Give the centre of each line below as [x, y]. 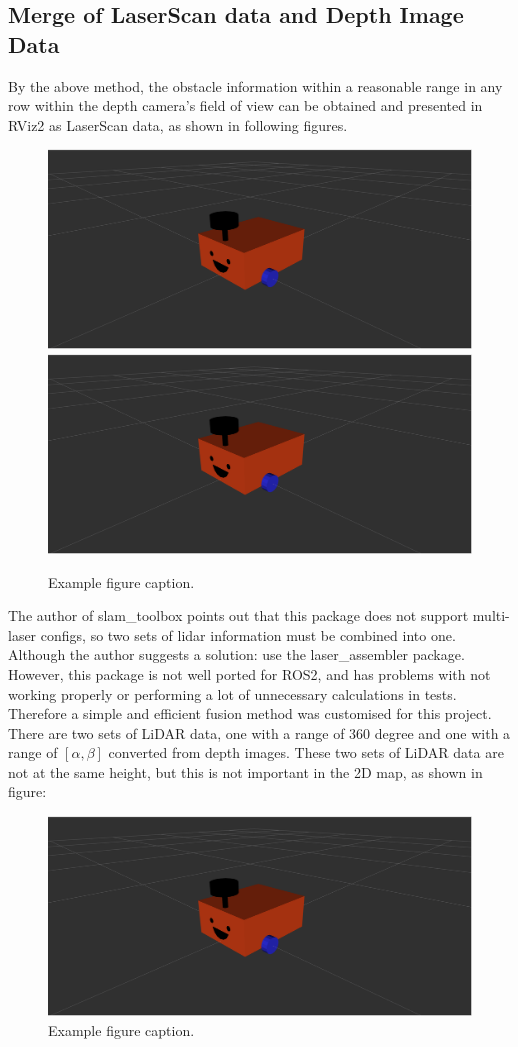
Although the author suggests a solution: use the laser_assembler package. [236, 654]
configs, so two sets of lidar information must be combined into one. [248, 634]
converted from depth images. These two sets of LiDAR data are [306, 752]
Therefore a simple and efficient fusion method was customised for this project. [250, 713]
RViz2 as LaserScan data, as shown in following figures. [178, 124]
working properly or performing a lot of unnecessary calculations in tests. [232, 693]
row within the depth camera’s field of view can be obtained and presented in [245, 105]
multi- [491, 615]
